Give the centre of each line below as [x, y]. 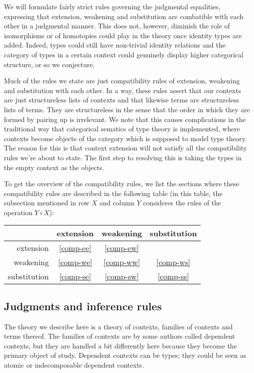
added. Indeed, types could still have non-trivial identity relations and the [115, 45]
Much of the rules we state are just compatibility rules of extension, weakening [122, 81]
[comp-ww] [122, 262]
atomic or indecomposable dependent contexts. [74, 365]
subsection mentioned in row [47, 203]
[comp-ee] [75, 248]
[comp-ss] [173, 276]
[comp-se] [75, 276]
